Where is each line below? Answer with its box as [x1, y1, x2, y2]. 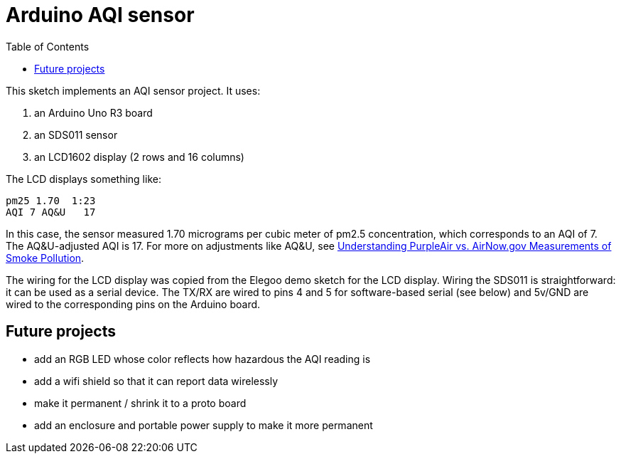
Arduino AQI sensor [6, 3, 195, 27]
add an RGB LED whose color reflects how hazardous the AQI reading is [34, 352, 371, 365]
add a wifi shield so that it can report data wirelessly [34, 374, 279, 387]
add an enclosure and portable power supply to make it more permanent [34, 418, 373, 431]
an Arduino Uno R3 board [34, 106, 153, 119]
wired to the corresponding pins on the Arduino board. [6, 297, 261, 310]
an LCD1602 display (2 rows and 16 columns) [34, 150, 244, 163]
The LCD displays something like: [6, 172, 161, 185]
